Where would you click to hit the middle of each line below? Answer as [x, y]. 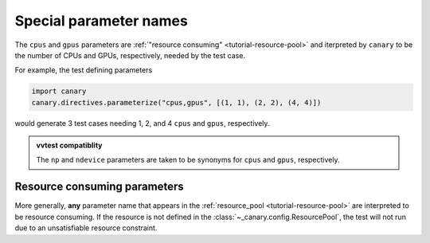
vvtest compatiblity [69, 145]
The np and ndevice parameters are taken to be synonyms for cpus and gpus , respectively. [188, 160]
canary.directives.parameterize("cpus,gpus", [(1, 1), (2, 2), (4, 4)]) [176, 102]
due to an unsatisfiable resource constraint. [86, 228]
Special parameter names [102, 21]
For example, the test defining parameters [84, 70]
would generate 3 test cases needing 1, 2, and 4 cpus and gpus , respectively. [142, 123]
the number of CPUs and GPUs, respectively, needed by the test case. [130, 55]
